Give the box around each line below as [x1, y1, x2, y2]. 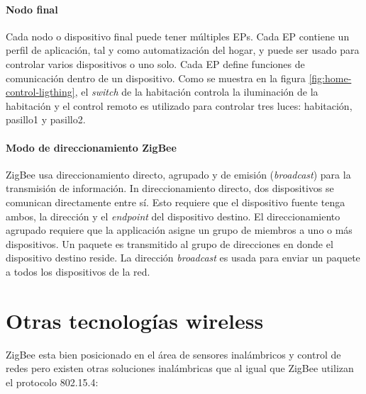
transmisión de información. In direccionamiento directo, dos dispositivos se [6, 181, 334, 196]
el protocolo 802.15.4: [6, 374, 99, 389]
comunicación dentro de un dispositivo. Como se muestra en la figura [6, 70, 306, 85]
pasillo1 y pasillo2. [6, 112, 86, 127]
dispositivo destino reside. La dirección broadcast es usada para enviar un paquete [6, 250, 360, 265]
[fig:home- [309, 70, 352, 85]
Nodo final [6, 1, 58, 16]
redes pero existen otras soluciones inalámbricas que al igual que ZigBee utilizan [6, 361, 354, 376]
